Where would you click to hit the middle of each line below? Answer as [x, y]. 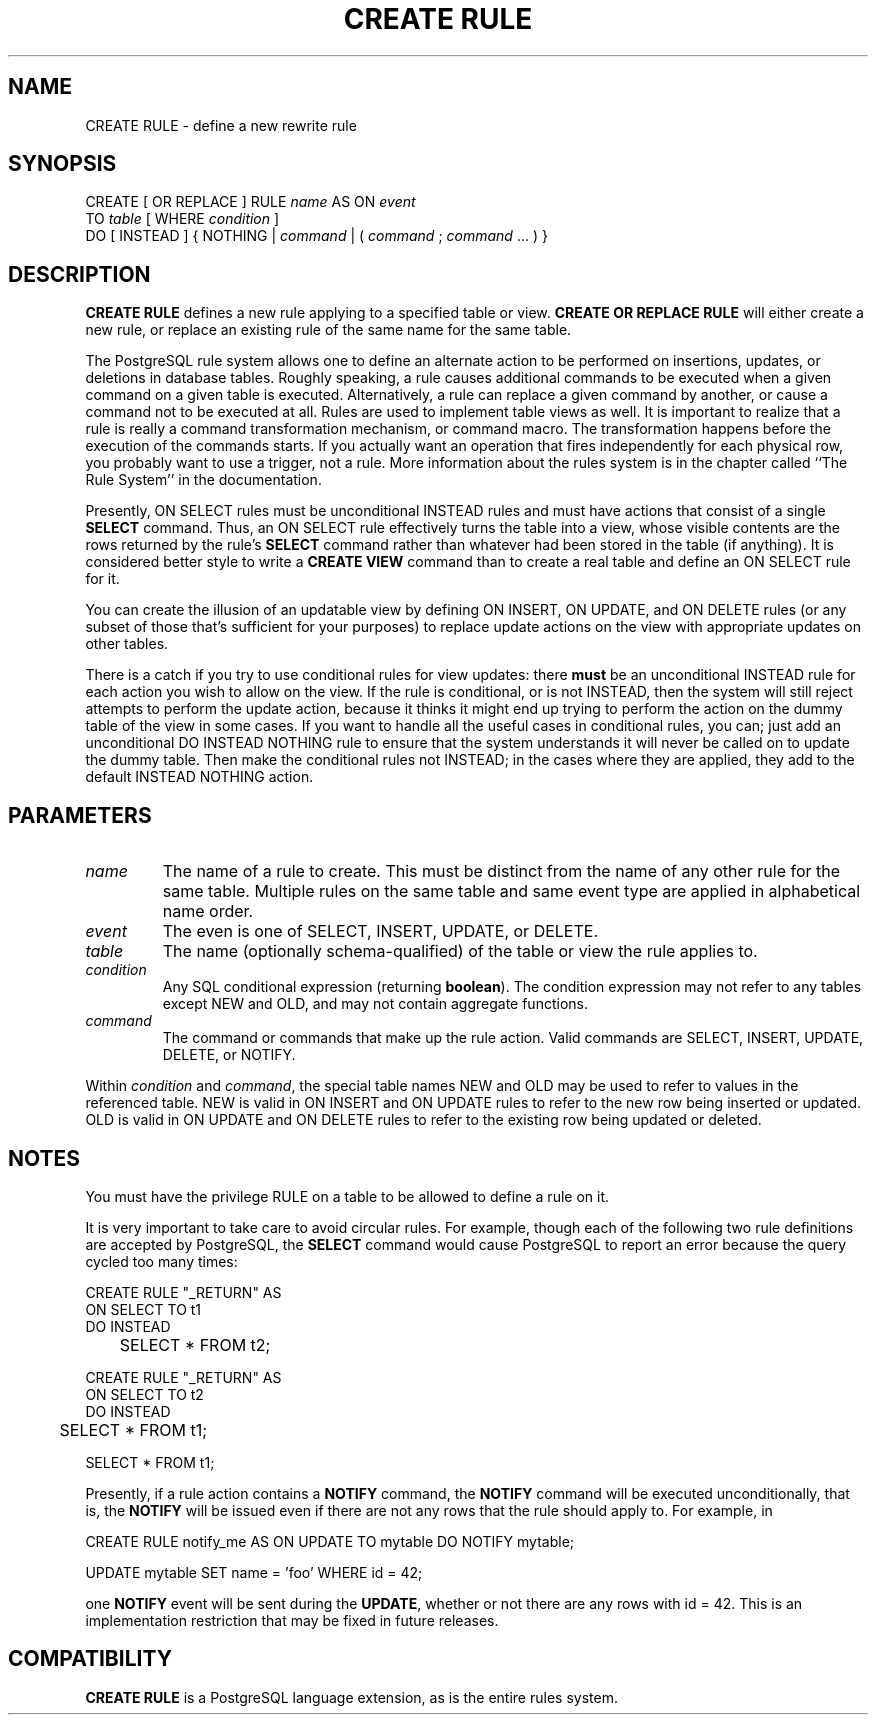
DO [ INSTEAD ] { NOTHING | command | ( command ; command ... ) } [316, 236]
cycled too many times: [161, 1261]
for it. [102, 579]
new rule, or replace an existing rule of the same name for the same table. [328, 330]
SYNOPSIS [62, 164]
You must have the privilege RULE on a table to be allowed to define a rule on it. [347, 1196]
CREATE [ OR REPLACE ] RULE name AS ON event [250, 202]
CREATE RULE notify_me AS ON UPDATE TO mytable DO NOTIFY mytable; [330, 1541]
